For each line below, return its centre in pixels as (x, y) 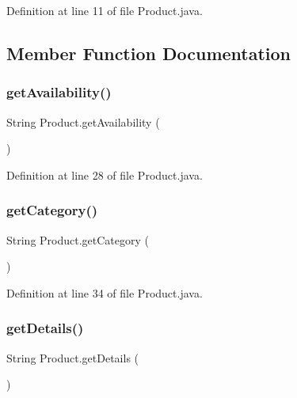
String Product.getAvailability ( (83, 121)
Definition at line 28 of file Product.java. (105, 174)
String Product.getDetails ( (73, 357)
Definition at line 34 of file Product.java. (105, 292)
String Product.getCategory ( (78, 239)
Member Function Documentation (149, 53)
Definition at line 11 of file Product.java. (105, 10)
